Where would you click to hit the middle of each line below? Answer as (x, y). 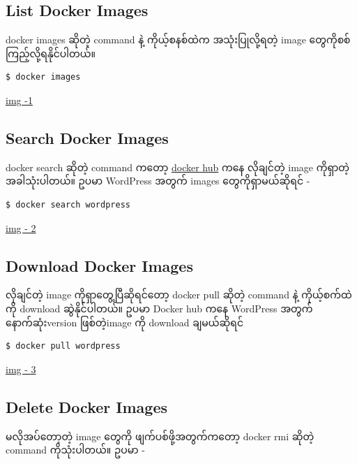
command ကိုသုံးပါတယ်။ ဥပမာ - (75, 450)
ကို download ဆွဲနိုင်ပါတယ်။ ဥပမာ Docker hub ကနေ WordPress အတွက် (159, 308)
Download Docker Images (99, 265)
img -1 (19, 100)
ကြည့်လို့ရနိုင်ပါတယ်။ (51, 53)
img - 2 (21, 227)
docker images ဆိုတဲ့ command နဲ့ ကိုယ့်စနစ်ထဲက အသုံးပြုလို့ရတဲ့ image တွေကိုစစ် (178, 39)
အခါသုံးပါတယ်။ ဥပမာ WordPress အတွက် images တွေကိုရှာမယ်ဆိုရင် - (158, 181)
